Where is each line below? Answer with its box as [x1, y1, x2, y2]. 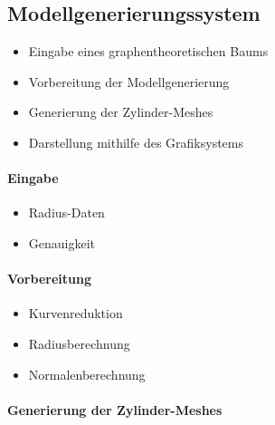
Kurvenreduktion [28, 304, 123, 323]
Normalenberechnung [28, 364, 146, 383]
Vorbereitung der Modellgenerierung [28, 72, 230, 91]
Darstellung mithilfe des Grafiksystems [28, 132, 243, 151]
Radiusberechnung [28, 333, 130, 353]
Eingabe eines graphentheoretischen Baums [28, 42, 269, 61]
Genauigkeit [28, 233, 96, 252]
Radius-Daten [28, 203, 105, 222]
